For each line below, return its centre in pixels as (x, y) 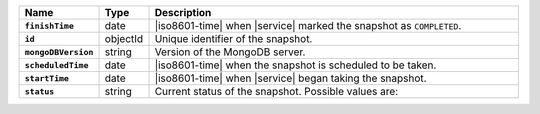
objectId (124, 38)
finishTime (49, 25)
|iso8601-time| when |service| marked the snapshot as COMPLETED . (308, 25)
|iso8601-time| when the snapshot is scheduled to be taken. (295, 65)
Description (183, 12)
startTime (47, 78)
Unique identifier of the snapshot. (233, 38)
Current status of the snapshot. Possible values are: (276, 91)
